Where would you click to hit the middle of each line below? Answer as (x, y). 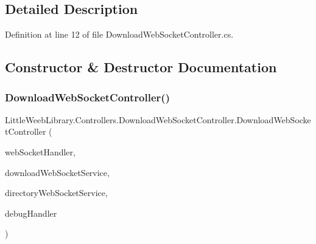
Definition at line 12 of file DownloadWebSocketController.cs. (119, 34)
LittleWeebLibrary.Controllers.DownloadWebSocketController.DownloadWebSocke (158, 119)
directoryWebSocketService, (56, 193)
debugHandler (31, 213)
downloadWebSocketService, (57, 172)
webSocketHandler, (40, 151)
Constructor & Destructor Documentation (141, 67)
